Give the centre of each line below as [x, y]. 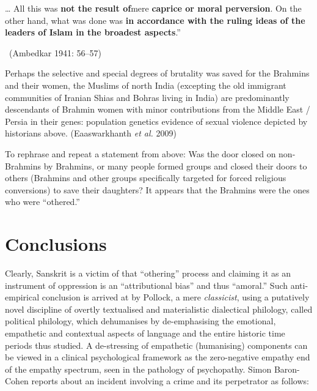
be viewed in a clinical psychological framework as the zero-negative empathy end [158, 357]
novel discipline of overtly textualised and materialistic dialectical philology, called [159, 309]
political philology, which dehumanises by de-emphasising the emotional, [140, 321]
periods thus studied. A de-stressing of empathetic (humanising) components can [156, 345]
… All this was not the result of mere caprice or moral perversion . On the [153, 8]
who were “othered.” [42, 202]
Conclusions [56, 244]
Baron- [287, 369]
